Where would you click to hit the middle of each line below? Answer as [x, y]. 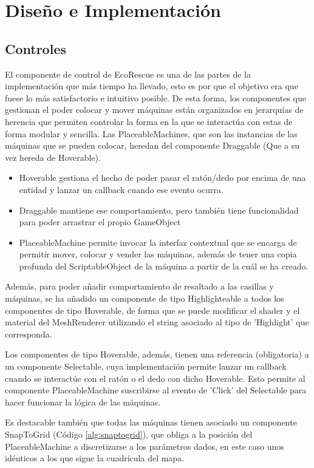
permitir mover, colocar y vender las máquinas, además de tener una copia [158, 254]
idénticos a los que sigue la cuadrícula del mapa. [95, 458]
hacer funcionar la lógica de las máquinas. [83, 402]
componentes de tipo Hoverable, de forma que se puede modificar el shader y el [152, 310]
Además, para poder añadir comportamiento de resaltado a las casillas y [139, 286]
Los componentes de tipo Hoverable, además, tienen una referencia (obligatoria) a [157, 354]
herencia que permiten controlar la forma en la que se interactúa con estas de [149, 121]
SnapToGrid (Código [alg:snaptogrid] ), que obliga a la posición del [129, 434]
